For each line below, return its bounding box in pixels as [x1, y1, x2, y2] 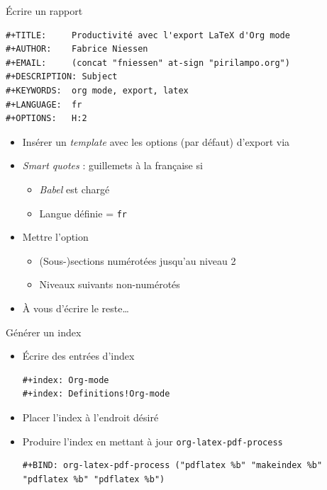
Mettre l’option [22, 229, 89, 244]
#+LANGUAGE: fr [6, 99, 82, 110]
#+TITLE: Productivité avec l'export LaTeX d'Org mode [6, 30, 290, 40]
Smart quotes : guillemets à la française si [22, 158, 203, 173]
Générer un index [6, 324, 82, 339]
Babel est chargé [39, 181, 110, 196]
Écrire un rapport [6, 4, 83, 18]
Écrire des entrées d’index [22, 348, 135, 363]
